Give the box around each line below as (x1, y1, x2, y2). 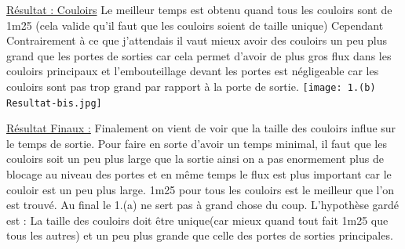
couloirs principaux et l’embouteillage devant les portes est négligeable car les (6, 63, 379, 79)
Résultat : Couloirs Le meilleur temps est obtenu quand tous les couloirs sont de (6, 2, 392, 17)
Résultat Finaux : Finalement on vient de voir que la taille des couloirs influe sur (6, 120, 396, 136)
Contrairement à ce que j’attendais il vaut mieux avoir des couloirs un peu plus (6, 32, 388, 49)
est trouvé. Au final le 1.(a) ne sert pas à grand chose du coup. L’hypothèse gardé (6, 197, 400, 213)
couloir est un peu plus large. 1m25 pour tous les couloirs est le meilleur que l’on (6, 181, 395, 197)
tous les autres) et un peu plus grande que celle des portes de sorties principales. (6, 227, 393, 244)
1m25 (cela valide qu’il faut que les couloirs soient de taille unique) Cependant (6, 16, 384, 33)
